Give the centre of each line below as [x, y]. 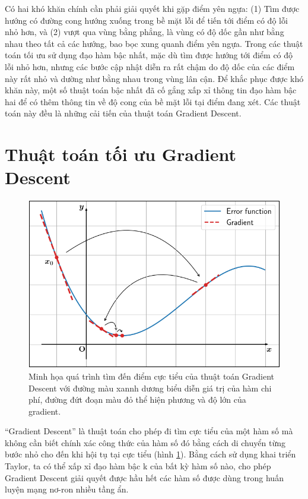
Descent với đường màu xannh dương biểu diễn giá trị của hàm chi [150, 388]
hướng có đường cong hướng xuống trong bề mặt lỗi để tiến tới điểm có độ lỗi [146, 20]
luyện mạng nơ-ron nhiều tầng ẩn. [67, 489]
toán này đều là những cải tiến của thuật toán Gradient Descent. [123, 113]
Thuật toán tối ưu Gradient [121, 154]
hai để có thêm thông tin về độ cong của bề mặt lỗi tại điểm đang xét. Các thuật [153, 101]
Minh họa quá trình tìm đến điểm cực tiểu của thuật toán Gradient [151, 376]
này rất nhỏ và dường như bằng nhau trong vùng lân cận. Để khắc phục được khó [154, 78]
